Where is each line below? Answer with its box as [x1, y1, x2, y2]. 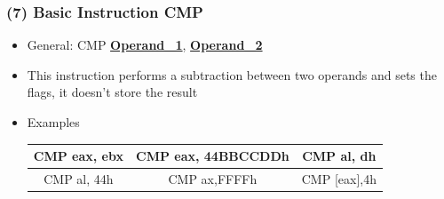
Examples [27, 113, 80, 131]
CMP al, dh [302, 147, 377, 165]
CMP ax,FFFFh [168, 169, 258, 187]
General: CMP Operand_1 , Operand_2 [27, 36, 263, 54]
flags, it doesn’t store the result [27, 83, 198, 101]
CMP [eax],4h [301, 169, 377, 187]
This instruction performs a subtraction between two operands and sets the [27, 65, 437, 84]
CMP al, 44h [44, 169, 114, 187]
